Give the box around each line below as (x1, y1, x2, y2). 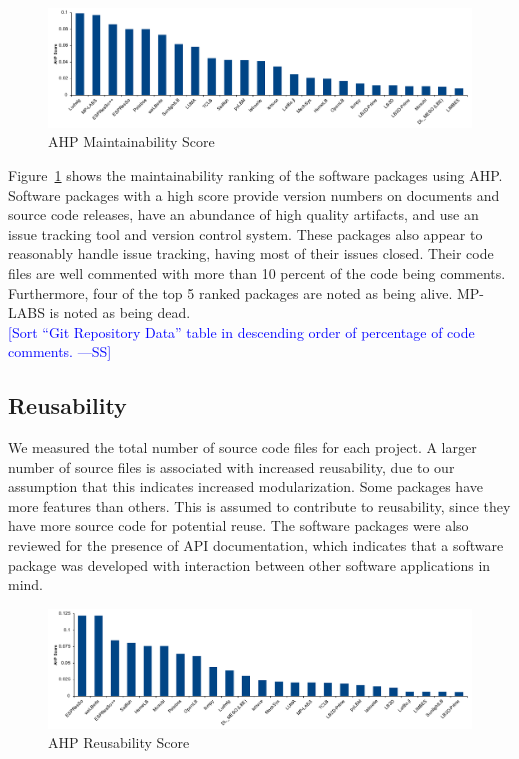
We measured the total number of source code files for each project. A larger (8, 437, 477, 458)
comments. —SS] (8, 341, 112, 362)
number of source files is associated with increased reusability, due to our (8, 456, 455, 477)
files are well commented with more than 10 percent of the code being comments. (8, 262, 506, 283)
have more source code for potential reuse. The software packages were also (8, 515, 469, 536)
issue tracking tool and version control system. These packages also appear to (8, 223, 483, 244)
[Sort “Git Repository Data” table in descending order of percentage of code (8, 321, 475, 342)
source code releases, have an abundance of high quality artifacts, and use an (8, 204, 479, 225)
